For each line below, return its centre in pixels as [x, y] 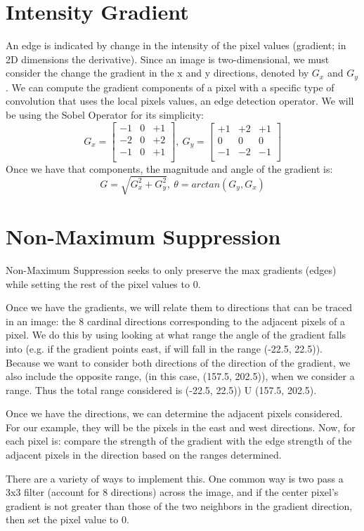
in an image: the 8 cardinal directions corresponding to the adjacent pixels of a [176, 321]
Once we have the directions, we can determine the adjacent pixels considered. [174, 413]
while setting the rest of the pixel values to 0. [103, 283]
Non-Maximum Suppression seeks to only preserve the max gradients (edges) [171, 269]
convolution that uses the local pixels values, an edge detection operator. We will [180, 101]
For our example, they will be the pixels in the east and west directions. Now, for [181, 427]
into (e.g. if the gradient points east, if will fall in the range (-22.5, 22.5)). [164, 348]
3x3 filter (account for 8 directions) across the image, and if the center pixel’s [172, 492]
